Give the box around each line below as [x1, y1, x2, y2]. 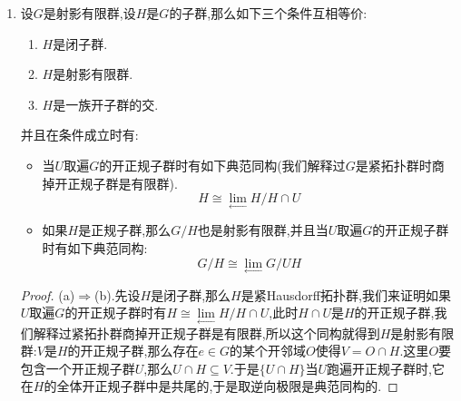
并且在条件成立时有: [20, 125, 139, 144]
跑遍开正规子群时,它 [327, 358, 445, 377]
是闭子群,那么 [151, 285, 231, 304]
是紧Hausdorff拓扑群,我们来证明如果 [240, 285, 451, 304]
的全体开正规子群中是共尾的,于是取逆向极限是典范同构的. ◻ [44, 377, 398, 396]
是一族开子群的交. [53, 94, 159, 113]
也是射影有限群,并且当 [197, 220, 329, 240]
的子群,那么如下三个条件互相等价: [169, 4, 368, 22]
